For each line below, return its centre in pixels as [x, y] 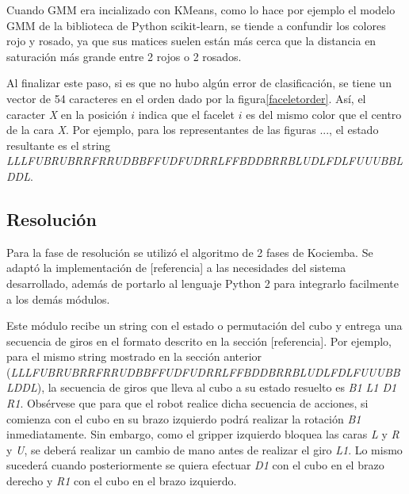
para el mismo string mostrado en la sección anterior [134, 356]
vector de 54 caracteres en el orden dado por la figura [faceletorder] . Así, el [186, 98]
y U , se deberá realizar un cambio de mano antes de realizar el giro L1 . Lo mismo [204, 449]
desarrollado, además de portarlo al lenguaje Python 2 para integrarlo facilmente [203, 283]
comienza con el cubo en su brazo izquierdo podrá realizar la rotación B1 [184, 418]
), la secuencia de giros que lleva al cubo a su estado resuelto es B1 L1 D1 [217, 387]
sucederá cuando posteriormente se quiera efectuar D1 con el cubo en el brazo [195, 465]
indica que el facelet [186, 114]
